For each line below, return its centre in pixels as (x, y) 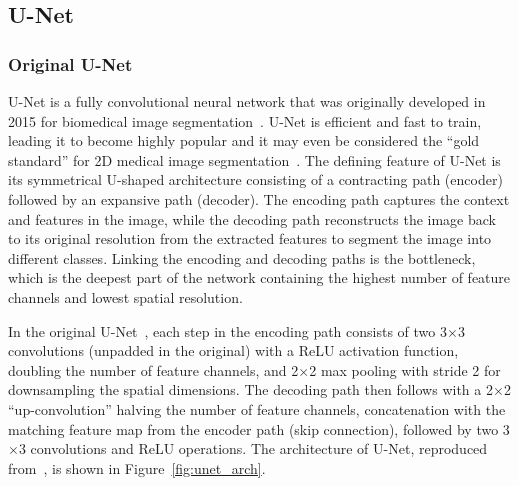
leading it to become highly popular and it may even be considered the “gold (244, 140)
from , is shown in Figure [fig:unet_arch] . (137, 467)
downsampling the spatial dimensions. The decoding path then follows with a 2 (250, 389)
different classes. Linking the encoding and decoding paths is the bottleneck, (242, 257)
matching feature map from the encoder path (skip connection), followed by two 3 (259, 428)
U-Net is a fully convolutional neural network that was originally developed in (247, 101)
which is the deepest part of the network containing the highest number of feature (259, 277)
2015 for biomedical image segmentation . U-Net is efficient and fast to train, (245, 120)
